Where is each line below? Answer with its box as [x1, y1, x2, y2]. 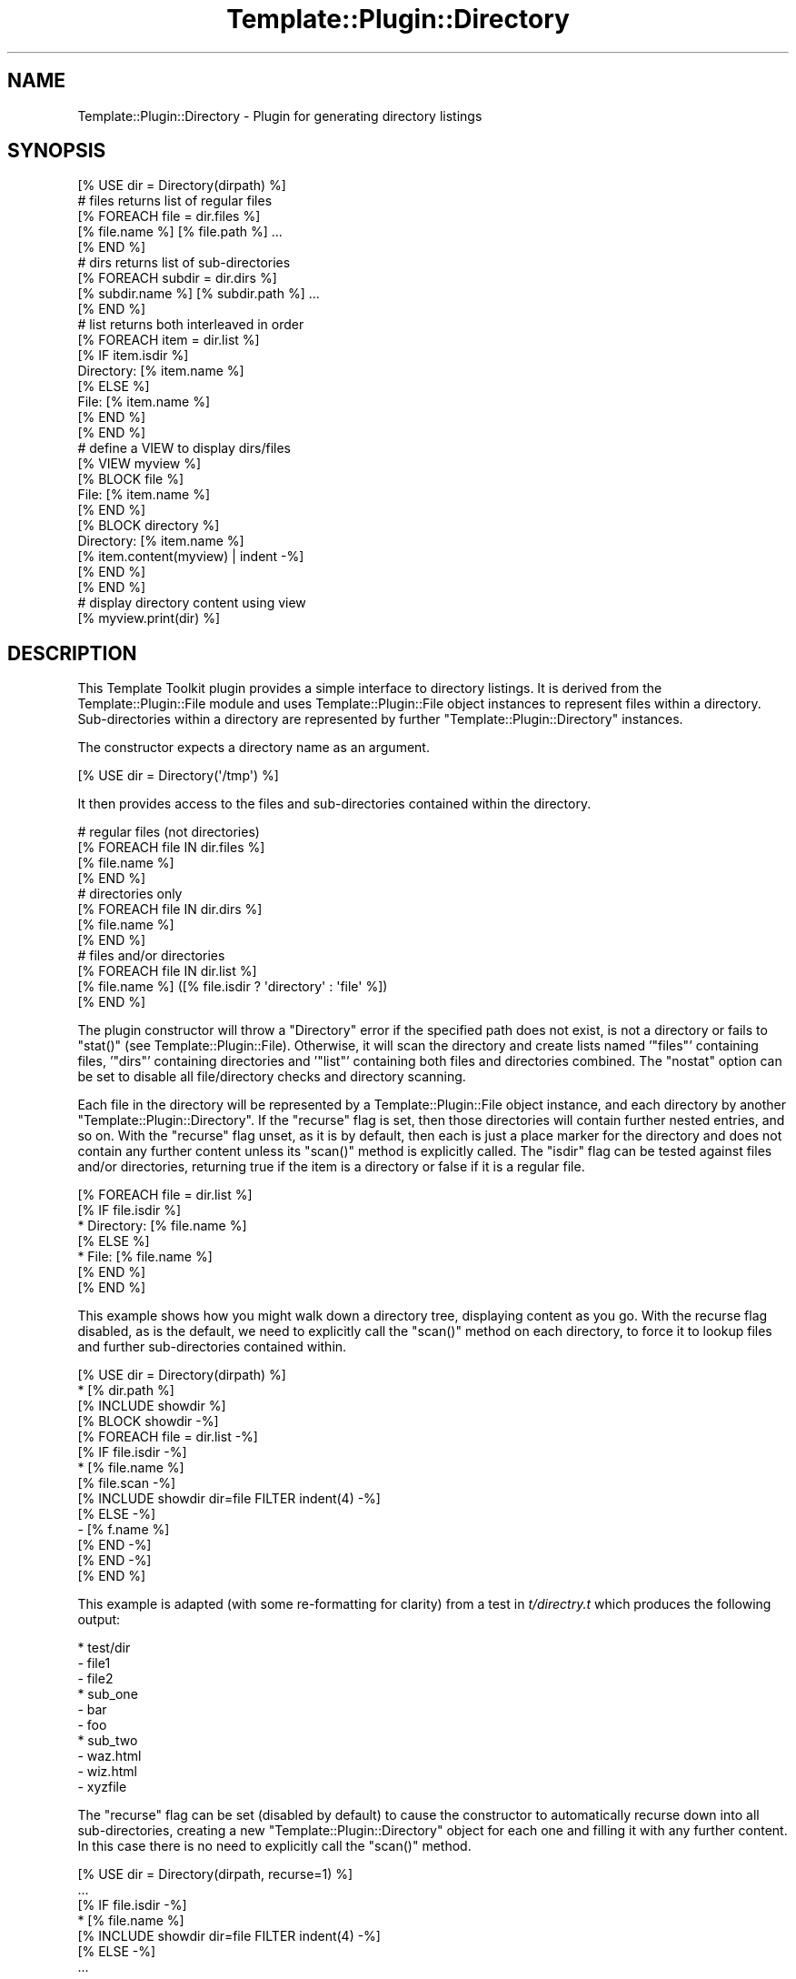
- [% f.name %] [77, 1522, 170, 1538]
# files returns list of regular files [77, 193, 273, 209]
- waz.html [77, 1748, 142, 1764]
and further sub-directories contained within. [77, 1339, 347, 1355]
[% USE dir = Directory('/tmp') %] [77, 768, 279, 784]
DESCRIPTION [7, 641, 137, 665]
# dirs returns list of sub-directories [77, 255, 291, 271]
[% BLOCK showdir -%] [77, 1413, 219, 1430]
